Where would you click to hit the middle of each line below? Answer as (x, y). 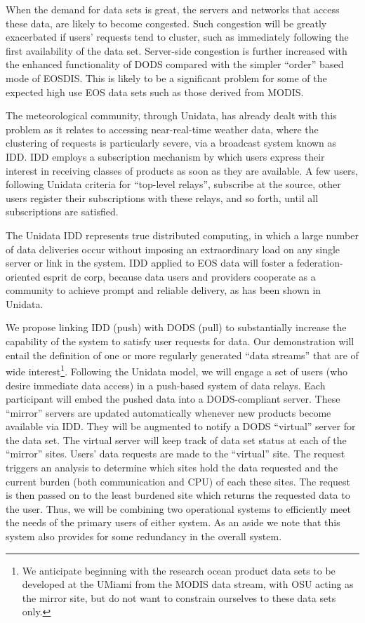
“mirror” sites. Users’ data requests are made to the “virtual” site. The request (175, 454)
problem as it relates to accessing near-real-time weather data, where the (162, 129)
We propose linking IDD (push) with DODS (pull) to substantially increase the (176, 327)
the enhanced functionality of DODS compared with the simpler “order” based (175, 64)
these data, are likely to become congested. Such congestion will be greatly (166, 23)
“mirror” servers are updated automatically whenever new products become (168, 412)
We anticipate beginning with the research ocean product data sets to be (179, 570)
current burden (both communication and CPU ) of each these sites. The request (178, 481)
